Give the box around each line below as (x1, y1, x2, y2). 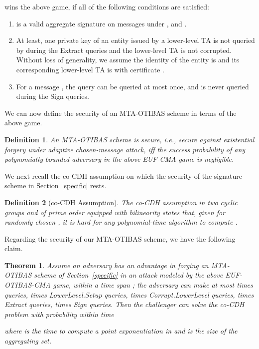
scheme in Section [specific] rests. (4, 180, 107, 191)
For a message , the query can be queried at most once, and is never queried (16, 81, 249, 91)
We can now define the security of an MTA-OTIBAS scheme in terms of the (4, 107, 237, 118)
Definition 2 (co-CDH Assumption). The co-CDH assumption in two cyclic (4, 197, 238, 207)
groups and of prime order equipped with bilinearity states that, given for (4, 207, 226, 217)
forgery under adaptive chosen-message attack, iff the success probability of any (4, 144, 246, 154)
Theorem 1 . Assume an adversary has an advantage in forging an (4, 260, 209, 270)
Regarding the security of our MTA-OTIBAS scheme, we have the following (4, 233, 236, 244)
